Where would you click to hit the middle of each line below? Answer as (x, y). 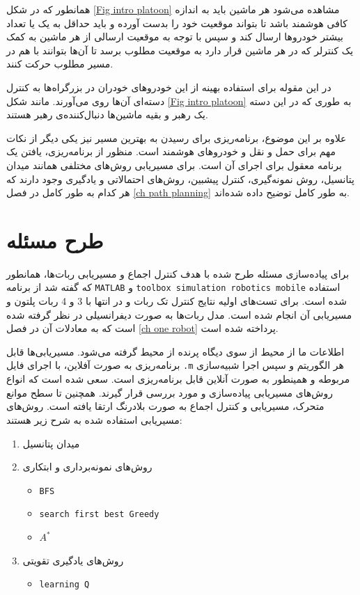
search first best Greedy (99, 515)
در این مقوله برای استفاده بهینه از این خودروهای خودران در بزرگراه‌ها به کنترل (169, 87)
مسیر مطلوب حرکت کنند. (60, 64)
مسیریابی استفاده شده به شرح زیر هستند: (94, 419)
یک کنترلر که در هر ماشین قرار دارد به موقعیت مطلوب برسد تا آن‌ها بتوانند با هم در (180, 50)
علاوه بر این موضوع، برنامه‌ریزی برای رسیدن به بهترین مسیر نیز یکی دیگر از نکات (177, 137)
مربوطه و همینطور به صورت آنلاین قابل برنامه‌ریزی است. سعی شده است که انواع (178, 379)
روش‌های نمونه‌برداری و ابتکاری (87, 467)
